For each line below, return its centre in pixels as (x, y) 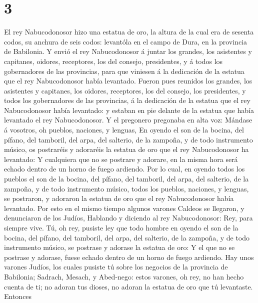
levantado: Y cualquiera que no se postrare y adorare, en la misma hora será (121, 159)
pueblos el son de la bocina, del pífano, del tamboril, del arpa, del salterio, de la (126, 179)
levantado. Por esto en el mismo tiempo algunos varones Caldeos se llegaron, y (124, 208)
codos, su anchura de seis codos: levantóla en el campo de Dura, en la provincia (125, 41)
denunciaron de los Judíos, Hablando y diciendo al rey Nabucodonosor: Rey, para (128, 218)
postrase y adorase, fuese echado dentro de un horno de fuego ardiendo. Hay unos (129, 257)
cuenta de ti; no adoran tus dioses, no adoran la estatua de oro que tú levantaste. (128, 286)
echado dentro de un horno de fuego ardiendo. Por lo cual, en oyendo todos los (124, 169)
